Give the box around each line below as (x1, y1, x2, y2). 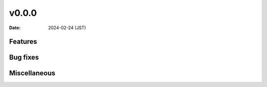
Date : (9, 25, 21, 31)
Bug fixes (9, 53, 39, 62)
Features (9, 38, 37, 46)
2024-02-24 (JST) (48, 25, 86, 31)
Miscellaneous (9, 69, 55, 78)
